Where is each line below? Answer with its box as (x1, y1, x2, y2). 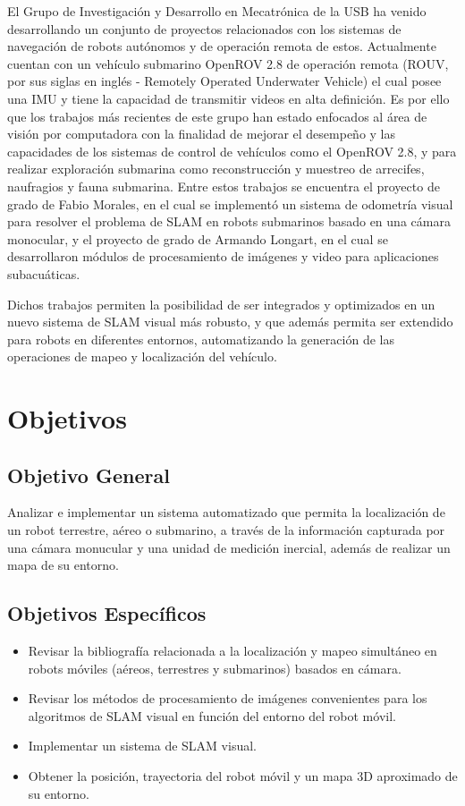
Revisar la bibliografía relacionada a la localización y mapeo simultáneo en (28, 641, 437, 660)
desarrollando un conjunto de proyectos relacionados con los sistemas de (7, 19, 402, 38)
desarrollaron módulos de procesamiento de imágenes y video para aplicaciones (7, 247, 439, 266)
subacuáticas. (7, 264, 80, 283)
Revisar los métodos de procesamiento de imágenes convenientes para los (28, 689, 427, 708)
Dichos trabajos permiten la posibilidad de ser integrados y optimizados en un (7, 294, 435, 313)
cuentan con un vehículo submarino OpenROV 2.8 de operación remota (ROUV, (7, 54, 449, 72)
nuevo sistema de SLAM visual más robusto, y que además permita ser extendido (7, 312, 453, 331)
